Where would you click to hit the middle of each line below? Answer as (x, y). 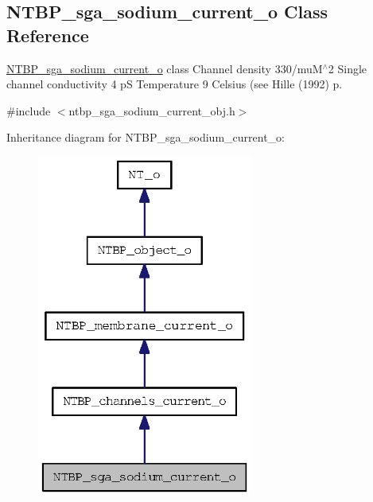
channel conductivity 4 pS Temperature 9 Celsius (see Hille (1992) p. (175, 84)
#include (29, 110)
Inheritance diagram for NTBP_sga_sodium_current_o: (146, 137)
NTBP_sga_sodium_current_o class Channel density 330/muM (165, 68)
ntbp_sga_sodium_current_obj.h (152, 110)
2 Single (348, 68)
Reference (48, 35)
